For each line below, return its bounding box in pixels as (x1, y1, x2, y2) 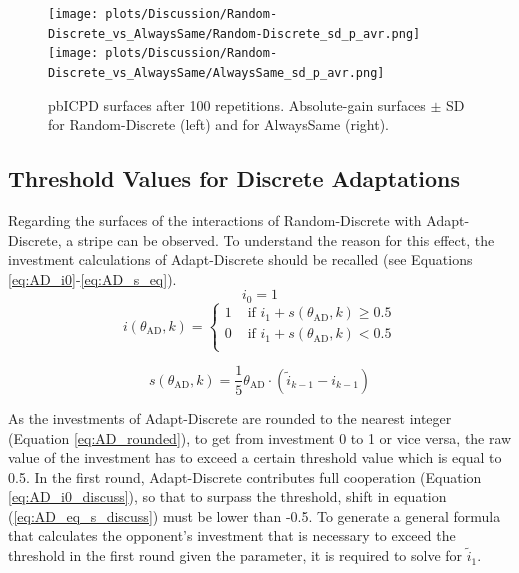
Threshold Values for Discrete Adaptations (8, 163, 461, 194)
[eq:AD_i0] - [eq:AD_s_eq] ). (8, 268, 177, 289)
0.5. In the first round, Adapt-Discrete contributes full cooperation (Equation (8, 466, 482, 487)
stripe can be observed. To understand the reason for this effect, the (77, 229, 495, 250)
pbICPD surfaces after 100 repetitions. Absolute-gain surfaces (48, 94, 426, 115)
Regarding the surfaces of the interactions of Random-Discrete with (8, 210, 422, 231)
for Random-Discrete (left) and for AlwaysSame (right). (48, 114, 389, 135)
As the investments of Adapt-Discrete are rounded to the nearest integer (8, 407, 452, 428)
